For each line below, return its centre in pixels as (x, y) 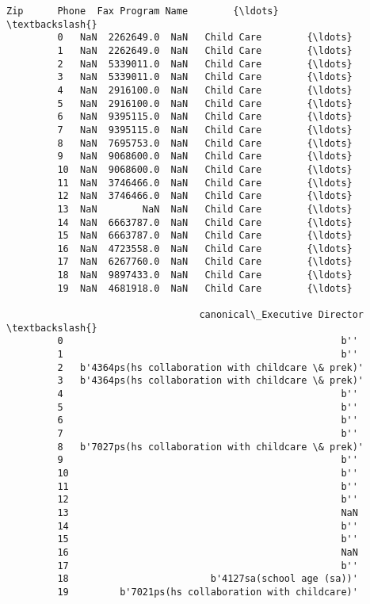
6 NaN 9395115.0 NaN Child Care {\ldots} (205, 117)
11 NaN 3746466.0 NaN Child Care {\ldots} (205, 183)
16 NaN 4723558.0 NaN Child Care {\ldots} (205, 248)
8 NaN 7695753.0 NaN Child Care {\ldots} (205, 143)
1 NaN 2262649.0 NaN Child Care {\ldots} (205, 50)
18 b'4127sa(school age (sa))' (208, 579)
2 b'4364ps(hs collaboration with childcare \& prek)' (211, 367)
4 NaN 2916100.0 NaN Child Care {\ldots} (205, 90)
